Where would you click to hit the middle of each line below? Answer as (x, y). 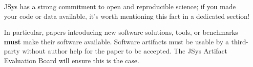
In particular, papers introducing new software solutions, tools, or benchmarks (121, 32)
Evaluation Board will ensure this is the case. (72, 60)
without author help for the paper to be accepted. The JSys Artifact (125, 51)
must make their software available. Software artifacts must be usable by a (116, 41)
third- (240, 41)
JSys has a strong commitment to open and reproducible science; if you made (120, 6)
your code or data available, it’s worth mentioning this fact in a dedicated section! (127, 16)
